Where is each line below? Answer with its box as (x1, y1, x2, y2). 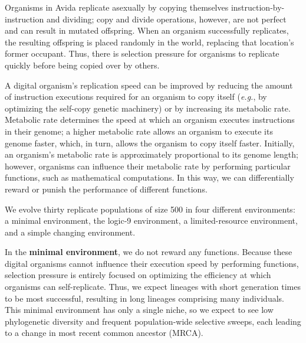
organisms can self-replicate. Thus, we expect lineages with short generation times (5, 280, 301, 293)
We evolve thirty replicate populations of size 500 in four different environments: (5, 202, 295, 215)
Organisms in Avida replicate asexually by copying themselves (5, 1, 229, 13)
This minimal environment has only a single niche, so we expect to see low (5, 303, 274, 316)
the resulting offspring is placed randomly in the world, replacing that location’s (5, 35, 294, 48)
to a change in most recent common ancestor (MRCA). (5, 326, 203, 339)
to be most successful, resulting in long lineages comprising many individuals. (5, 292, 284, 304)
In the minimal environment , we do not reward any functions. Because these (5, 246, 292, 258)
